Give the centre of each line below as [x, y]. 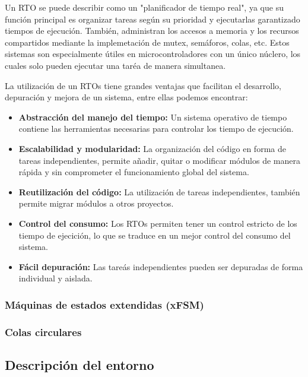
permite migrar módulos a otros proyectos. [96, 203]
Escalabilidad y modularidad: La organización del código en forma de [152, 148]
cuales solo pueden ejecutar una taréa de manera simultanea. [115, 65]
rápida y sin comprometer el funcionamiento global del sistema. [134, 172]
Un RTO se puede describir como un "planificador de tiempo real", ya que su [144, 7]
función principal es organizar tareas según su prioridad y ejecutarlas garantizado [153, 19]
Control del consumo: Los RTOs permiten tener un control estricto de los [158, 223]
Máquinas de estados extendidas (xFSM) [104, 304]
